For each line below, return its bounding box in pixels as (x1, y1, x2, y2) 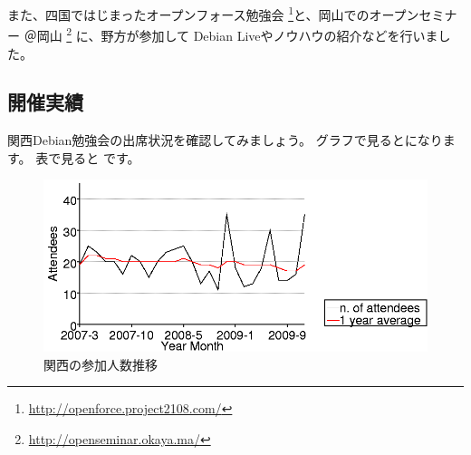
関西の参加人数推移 (43, 354, 158, 373)
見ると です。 (61, 148, 140, 167)
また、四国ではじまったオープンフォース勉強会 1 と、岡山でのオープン (7, 3, 419, 24)
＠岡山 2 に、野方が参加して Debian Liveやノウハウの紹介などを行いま (24, 24, 438, 44)
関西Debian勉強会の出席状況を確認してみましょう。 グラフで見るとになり (7, 131, 443, 150)
